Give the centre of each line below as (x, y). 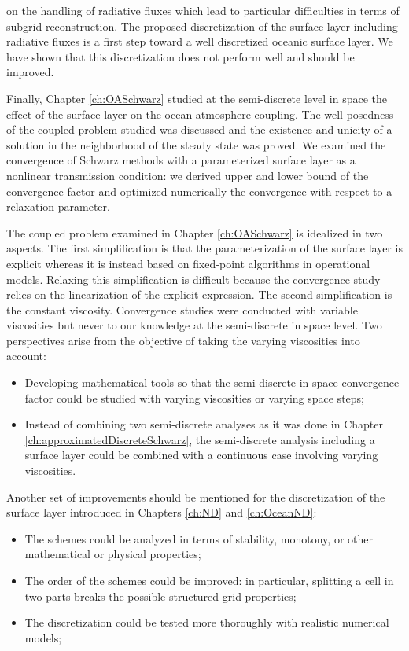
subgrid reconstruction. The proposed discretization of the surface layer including (202, 26)
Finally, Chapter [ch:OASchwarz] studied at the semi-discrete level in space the (197, 98)
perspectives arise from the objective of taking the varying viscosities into (183, 340)
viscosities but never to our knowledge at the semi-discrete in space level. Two (194, 325)
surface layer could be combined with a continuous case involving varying (201, 455)
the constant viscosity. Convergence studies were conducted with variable (182, 309)
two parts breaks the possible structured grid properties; (160, 596)
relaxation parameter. (58, 206)
